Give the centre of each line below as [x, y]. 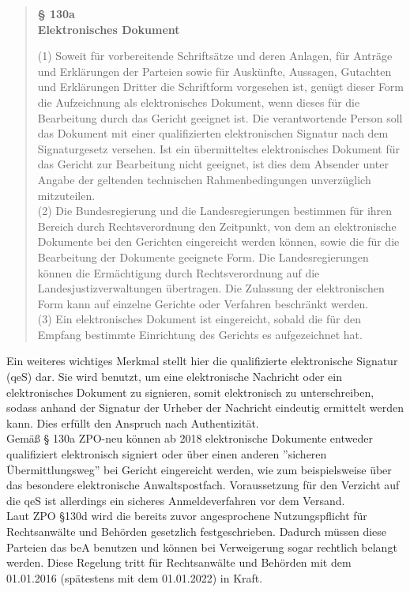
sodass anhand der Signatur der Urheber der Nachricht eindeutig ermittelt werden [205, 407]
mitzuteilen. [66, 195]
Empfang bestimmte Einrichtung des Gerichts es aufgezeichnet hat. [200, 334]
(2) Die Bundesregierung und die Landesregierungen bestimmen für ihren [215, 211]
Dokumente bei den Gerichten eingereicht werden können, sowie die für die [218, 241]
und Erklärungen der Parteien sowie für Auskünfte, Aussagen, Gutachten [214, 71]
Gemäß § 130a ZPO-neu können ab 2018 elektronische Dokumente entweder [190, 438]
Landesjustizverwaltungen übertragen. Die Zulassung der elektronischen [211, 288]
